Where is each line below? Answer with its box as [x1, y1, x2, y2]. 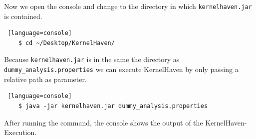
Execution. [4, 127, 37, 137]
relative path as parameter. [4, 73, 87, 84]
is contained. [4, 10, 42, 21]
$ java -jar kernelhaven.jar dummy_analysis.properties [18, 102, 208, 109]
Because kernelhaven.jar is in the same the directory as [4, 54, 180, 64]
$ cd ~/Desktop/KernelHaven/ [18, 39, 115, 46]
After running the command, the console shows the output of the [4, 117, 203, 127]
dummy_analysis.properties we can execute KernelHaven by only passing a [4, 64, 239, 74]
